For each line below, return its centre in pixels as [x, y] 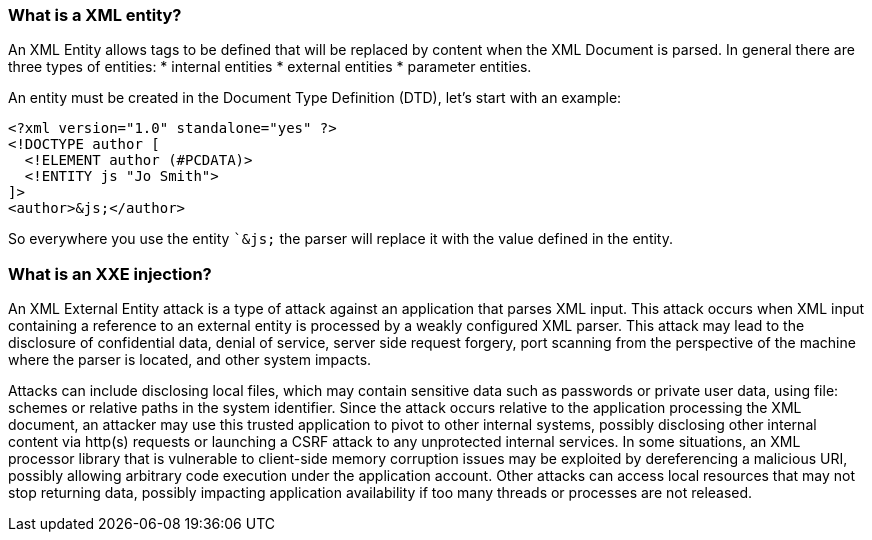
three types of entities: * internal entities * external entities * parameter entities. [270, 67]
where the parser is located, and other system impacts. [190, 360]
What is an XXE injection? [110, 273]
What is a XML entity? [95, 15]
